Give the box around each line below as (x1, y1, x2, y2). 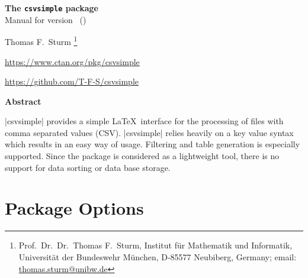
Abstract (5, 95, 41, 107)
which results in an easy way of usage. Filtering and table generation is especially (5, 138, 300, 150)
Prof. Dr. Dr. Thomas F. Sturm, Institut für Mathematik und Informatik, (18, 239, 293, 251)
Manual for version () (5, 13, 86, 25)
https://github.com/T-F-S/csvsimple (5, 75, 139, 88)
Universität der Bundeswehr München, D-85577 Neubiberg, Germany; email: (18, 250, 297, 263)
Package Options (5, 196, 144, 220)
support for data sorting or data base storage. (5, 161, 171, 173)
